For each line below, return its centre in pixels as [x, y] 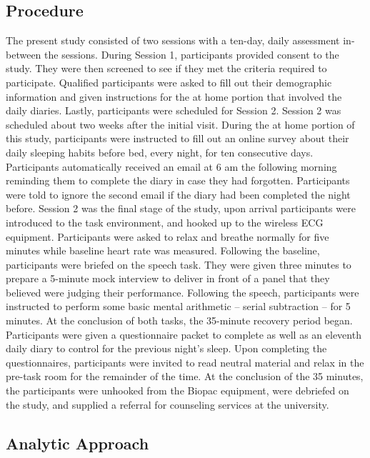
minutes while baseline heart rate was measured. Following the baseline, [163, 250]
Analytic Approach [77, 443]
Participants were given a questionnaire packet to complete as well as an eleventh [184, 334]
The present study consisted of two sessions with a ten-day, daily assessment [173, 40]
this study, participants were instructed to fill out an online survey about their [177, 138]
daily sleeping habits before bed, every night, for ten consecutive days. [160, 152]
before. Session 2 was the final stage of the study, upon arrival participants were [181, 208]
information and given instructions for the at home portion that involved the [174, 96]
